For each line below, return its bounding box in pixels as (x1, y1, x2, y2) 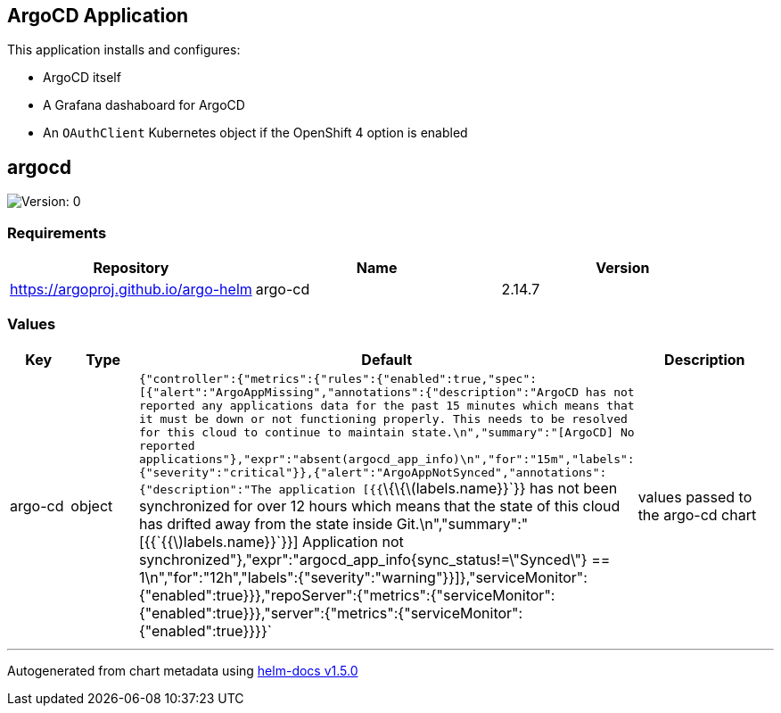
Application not (302, 532, 404, 551)
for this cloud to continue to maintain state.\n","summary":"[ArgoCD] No (138, 425, 635, 439)
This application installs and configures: (7, 42, 241, 58)
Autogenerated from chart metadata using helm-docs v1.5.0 (7, 662, 358, 678)
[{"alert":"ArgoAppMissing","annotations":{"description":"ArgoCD (138, 385, 580, 399)
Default (361, 350, 413, 369)
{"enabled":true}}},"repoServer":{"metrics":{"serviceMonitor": (138, 585, 555, 604)
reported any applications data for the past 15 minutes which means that (138, 398, 635, 412)
